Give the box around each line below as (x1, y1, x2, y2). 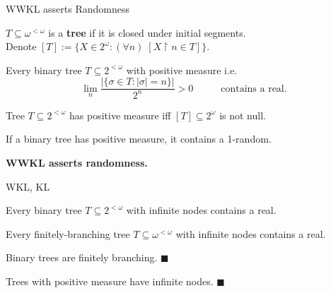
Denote (6, 39, 37, 54)
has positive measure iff (69, 107, 171, 122)
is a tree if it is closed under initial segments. (48, 25, 246, 40)
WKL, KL (6, 179, 50, 193)
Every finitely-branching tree (6, 226, 130, 241)
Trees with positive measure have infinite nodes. (6, 273, 214, 288)
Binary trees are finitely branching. (6, 250, 158, 265)
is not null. (219, 107, 266, 122)
